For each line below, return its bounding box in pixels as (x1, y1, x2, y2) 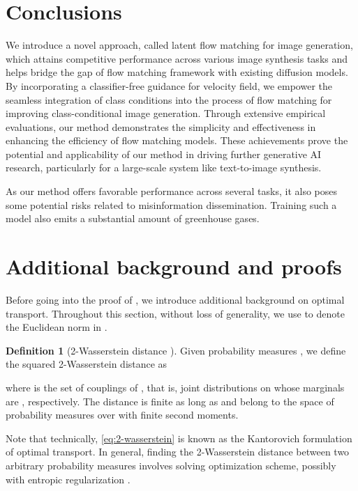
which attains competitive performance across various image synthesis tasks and (6, 51, 348, 65)
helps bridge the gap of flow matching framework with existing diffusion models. (6, 65, 348, 79)
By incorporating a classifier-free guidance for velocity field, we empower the (6, 78, 333, 93)
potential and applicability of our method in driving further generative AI (6, 146, 322, 161)
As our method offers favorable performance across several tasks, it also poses (6, 184, 338, 198)
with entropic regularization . (6, 471, 130, 486)
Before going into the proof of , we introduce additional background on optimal (6, 292, 345, 306)
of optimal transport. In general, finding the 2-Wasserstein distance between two (6, 444, 350, 459)
